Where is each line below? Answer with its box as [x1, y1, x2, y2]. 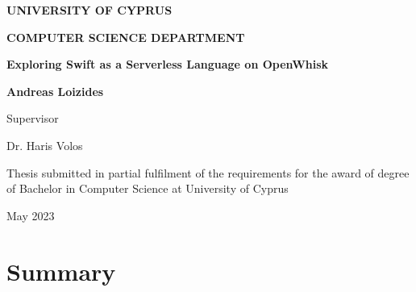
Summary [6, 254, 116, 287]
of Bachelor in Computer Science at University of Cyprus [6, 180, 289, 197]
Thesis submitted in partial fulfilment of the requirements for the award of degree [6, 164, 410, 181]
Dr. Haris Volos [6, 136, 83, 153]
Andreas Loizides [6, 82, 104, 99]
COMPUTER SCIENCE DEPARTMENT [6, 28, 245, 45]
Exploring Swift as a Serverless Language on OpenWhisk [6, 56, 329, 73]
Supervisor [6, 110, 59, 127]
